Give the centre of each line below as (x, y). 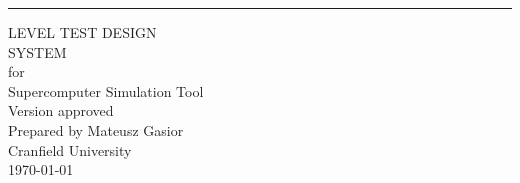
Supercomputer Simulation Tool (106, 90)
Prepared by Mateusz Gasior (96, 129)
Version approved (61, 110)
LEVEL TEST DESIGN (82, 32)
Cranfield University (70, 149)
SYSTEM (37, 51)
